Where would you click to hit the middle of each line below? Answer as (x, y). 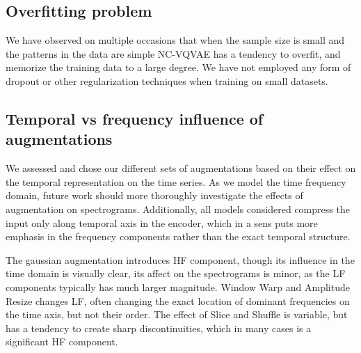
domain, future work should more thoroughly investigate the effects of (154, 195)
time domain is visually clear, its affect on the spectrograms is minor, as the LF (176, 273)
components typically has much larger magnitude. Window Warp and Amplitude (178, 287)
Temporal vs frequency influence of (135, 118)
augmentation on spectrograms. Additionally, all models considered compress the (178, 209)
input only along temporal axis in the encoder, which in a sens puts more (162, 222)
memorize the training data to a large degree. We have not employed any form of (178, 67)
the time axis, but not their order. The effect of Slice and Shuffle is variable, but (177, 314)
